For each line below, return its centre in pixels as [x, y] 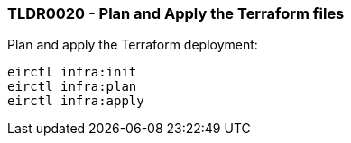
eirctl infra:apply [76, 101]
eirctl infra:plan [72, 87]
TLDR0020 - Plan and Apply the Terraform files [176, 13]
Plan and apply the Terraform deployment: [133, 45]
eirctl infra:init [72, 72]
